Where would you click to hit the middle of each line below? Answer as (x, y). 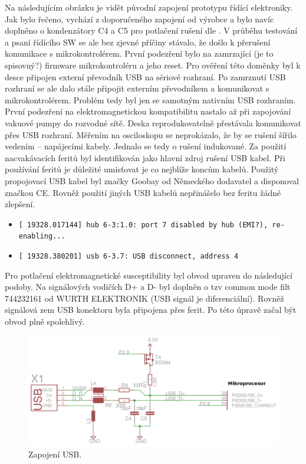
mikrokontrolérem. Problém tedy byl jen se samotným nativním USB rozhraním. (150, 99)
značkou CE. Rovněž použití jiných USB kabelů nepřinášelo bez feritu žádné (143, 192)
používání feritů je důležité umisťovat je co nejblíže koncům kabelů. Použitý (142, 169)
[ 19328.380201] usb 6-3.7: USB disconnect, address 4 (129, 256)
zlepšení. (20, 204)
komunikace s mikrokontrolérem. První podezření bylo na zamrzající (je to (139, 53)
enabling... (42, 236)
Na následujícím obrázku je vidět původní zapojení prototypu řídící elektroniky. (149, 7)
